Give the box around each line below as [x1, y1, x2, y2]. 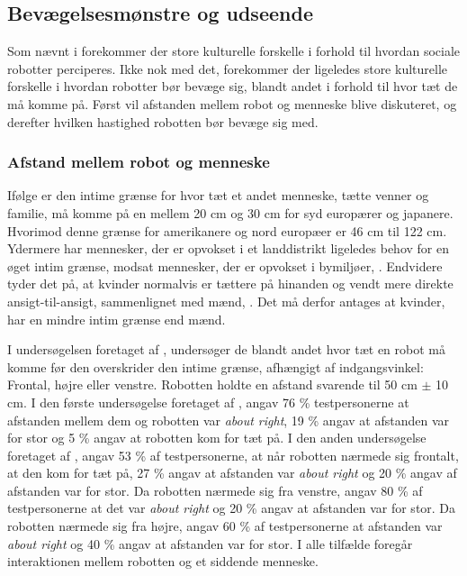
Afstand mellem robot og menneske [7, 151, 270, 173]
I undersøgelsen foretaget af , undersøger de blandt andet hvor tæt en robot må [7, 340, 445, 359]
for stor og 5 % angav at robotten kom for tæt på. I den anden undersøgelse [7, 428, 427, 447]
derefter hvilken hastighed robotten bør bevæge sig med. [7, 112, 319, 131]
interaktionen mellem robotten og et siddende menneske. [7, 552, 319, 571]
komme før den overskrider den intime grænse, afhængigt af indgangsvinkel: [7, 357, 424, 376]
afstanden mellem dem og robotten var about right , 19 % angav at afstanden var [7, 410, 449, 429]
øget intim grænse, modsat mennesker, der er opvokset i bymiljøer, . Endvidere [7, 256, 443, 275]
